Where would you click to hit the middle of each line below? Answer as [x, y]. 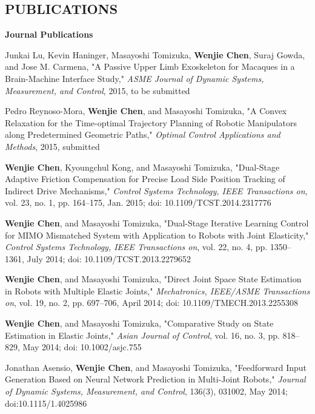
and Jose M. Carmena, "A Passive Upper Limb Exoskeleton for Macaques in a [150, 66]
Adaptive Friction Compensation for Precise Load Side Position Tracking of [145, 179]
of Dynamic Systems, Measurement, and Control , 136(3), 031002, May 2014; [146, 391]
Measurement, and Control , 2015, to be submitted [98, 90]
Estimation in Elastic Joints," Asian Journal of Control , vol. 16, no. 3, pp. [142, 335]
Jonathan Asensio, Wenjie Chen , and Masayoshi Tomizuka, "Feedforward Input [156, 367]
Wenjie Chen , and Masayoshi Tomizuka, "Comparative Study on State [139, 323]
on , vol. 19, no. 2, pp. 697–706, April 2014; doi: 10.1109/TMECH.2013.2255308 [151, 303]
